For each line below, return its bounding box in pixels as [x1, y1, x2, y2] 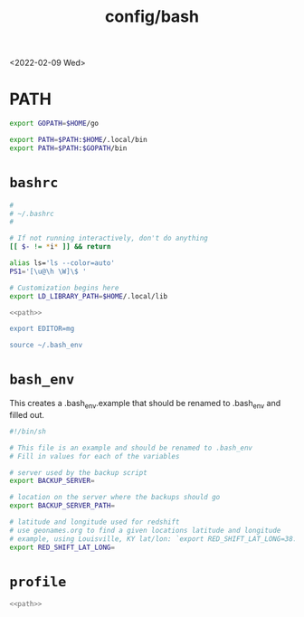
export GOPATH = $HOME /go [9, 119, 100, 128]
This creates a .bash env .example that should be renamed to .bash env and [9, 398, 281, 411]
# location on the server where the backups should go [9, 493, 221, 502]
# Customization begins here [9, 283, 119, 292]
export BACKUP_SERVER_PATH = [9, 501, 116, 510]
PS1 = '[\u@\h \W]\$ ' [9, 267, 88, 276]
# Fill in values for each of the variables [9, 451, 180, 460]
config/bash [105, 6, 199, 27]
